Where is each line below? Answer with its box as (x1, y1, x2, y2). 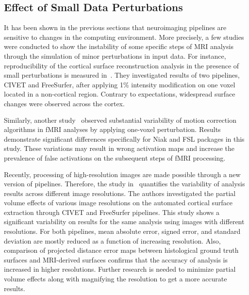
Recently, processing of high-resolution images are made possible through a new (4, 169, 241, 179)
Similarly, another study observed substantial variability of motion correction (4, 115, 236, 125)
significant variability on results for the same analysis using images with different (4, 216, 245, 227)
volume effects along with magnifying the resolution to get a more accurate (4, 274, 227, 284)
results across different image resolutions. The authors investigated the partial (4, 188, 236, 198)
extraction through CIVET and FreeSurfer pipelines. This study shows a (4, 207, 219, 217)
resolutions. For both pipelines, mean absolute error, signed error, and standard (4, 226, 241, 236)
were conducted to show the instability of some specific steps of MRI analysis (4, 41, 233, 51)
